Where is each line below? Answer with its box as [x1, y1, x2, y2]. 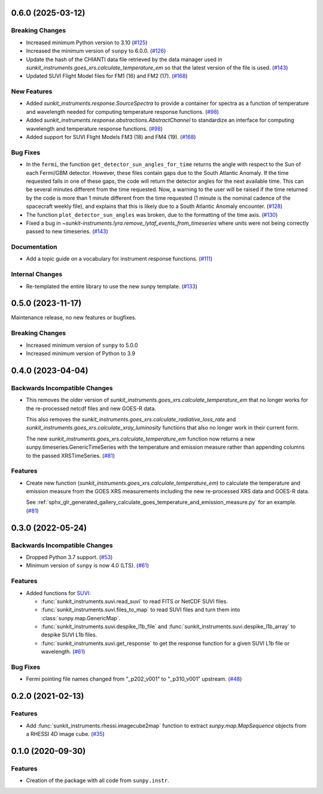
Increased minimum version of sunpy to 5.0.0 [26, 342, 138, 349]
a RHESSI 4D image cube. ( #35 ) [26, 730, 105, 737]
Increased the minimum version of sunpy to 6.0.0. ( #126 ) [26, 47, 166, 55]
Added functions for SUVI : [26, 589, 91, 596]
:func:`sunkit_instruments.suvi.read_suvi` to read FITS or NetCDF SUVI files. [41, 597, 228, 605]
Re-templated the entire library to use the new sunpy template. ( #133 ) [26, 282, 197, 290]
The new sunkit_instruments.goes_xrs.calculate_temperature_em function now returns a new [26, 435, 255, 442]
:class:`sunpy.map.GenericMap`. [41, 614, 121, 621]
